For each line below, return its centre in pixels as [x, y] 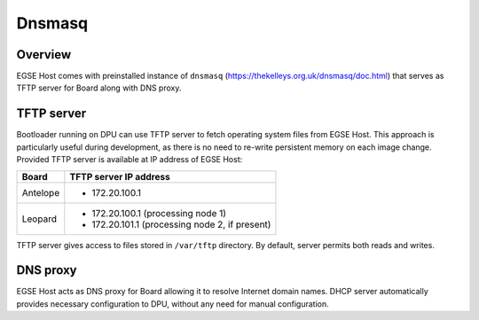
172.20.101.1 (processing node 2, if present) [181, 224]
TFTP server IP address [120, 176]
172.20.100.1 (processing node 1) [159, 213]
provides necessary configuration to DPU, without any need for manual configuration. [173, 304]
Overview [44, 55]
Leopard [39, 219]
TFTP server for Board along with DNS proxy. [99, 88]
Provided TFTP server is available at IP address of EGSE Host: [130, 160]
